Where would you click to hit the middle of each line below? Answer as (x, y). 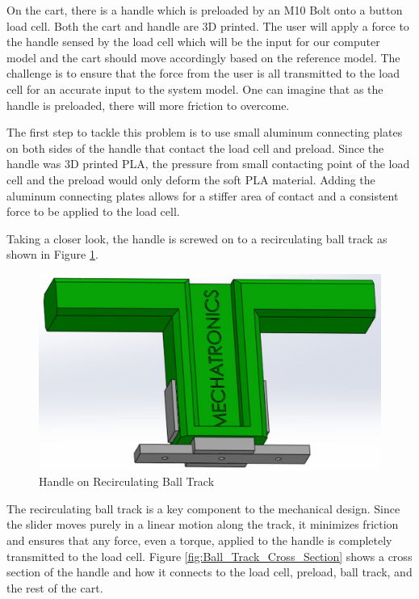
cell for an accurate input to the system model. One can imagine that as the (195, 89)
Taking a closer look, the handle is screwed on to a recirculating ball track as (197, 238)
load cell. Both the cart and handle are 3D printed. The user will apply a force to (208, 25)
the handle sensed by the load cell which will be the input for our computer (193, 42)
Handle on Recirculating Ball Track (127, 481)
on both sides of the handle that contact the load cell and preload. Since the (195, 148)
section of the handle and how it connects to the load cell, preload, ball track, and (209, 572)
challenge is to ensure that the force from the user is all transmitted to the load (203, 73)
